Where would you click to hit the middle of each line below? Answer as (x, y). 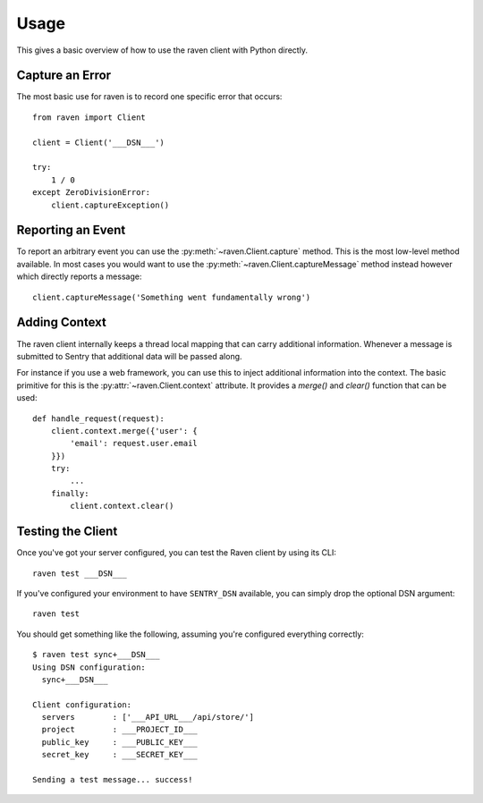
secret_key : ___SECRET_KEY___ (120, 755)
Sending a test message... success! (113, 780)
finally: (70, 493)
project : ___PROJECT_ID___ (120, 730)
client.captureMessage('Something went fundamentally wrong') (172, 297)
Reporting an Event (71, 230)
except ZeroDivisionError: (92, 193)
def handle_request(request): (99, 418)
